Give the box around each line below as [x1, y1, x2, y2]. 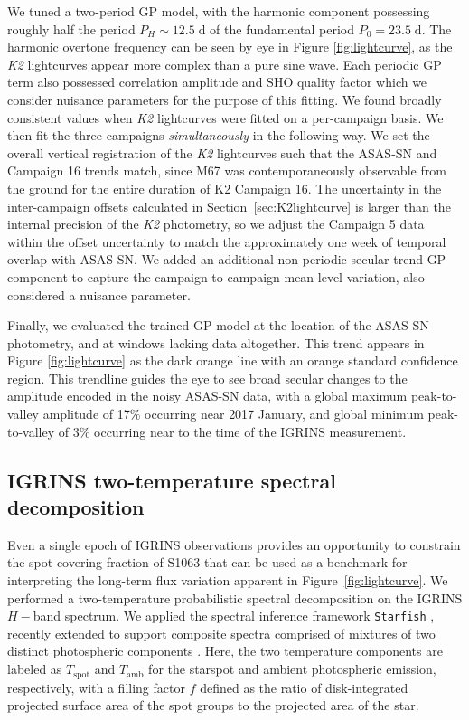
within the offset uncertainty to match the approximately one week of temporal [7, 232, 446, 251]
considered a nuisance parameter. [7, 285, 191, 304]
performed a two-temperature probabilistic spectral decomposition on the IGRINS [7, 588, 463, 607]
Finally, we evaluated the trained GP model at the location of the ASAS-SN [7, 316, 429, 335]
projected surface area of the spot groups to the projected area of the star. [7, 696, 419, 715]
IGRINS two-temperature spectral [7, 466, 336, 494]
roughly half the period [7, 19, 136, 38]
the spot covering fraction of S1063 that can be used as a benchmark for [7, 553, 408, 572]
